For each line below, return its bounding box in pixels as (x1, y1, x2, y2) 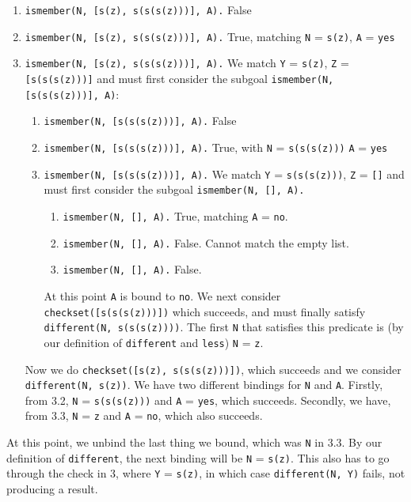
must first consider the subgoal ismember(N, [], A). (44, 181, 305, 198)
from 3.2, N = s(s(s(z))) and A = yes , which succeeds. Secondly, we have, (25, 391, 391, 408)
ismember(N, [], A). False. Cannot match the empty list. (63, 234, 349, 251)
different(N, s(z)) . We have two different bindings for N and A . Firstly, (25, 376, 383, 393)
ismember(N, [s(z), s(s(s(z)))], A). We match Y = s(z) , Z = (25, 55, 349, 71)
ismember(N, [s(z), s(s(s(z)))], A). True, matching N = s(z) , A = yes (25, 28, 395, 44)
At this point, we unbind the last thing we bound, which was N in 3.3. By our (6, 434, 382, 451)
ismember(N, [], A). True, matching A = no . (63, 207, 288, 224)
